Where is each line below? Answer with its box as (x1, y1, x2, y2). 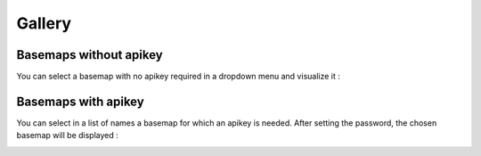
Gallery (16, 13, 71, 33)
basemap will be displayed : (16, 130, 119, 141)
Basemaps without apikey (16, 47, 164, 62)
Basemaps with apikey (16, 94, 144, 109)
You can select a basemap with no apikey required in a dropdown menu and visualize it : (16, 71, 340, 82)
